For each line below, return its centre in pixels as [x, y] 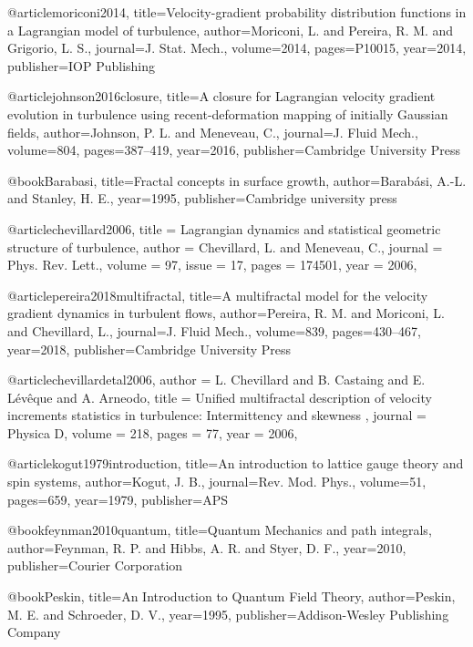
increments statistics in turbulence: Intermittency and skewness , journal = [217, 415]
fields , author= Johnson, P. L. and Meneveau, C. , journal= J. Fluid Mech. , [213, 132]
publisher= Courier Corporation [95, 565]
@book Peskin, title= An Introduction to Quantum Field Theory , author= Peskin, [231, 596]
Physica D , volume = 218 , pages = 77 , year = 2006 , [153, 432]
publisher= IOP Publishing [82, 65]
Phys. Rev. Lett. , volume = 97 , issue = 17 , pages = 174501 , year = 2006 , [212, 265]
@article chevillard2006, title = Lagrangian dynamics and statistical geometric [224, 228]
